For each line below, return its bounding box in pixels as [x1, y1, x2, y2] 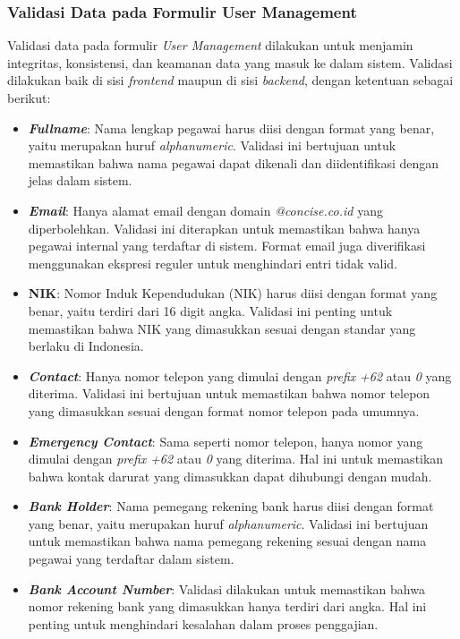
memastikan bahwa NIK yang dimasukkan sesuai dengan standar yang [28, 319, 416, 337]
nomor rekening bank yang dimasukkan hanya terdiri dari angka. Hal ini [28, 597, 427, 616]
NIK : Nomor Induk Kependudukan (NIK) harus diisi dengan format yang [28, 284, 438, 302]
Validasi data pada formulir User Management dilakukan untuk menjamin [7, 36, 413, 55]
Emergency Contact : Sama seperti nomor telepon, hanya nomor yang [28, 431, 423, 450]
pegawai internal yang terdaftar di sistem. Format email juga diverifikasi [28, 236, 426, 255]
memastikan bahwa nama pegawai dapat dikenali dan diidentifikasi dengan [28, 153, 439, 172]
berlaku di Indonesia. [28, 337, 144, 355]
